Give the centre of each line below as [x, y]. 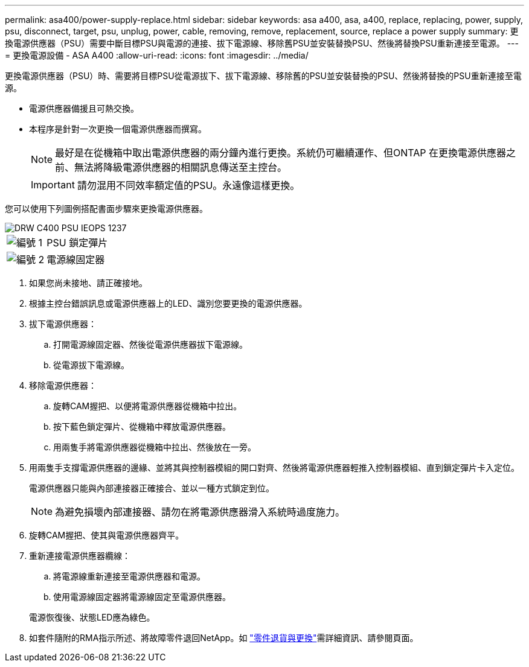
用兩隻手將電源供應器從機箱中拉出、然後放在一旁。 [155, 447]
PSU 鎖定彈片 [77, 243]
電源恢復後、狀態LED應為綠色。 [92, 617]
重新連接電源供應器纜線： [80, 556]
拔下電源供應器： [63, 324]
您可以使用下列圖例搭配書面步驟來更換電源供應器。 [106, 209]
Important [53, 185]
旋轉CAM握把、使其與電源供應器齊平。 [107, 535]
